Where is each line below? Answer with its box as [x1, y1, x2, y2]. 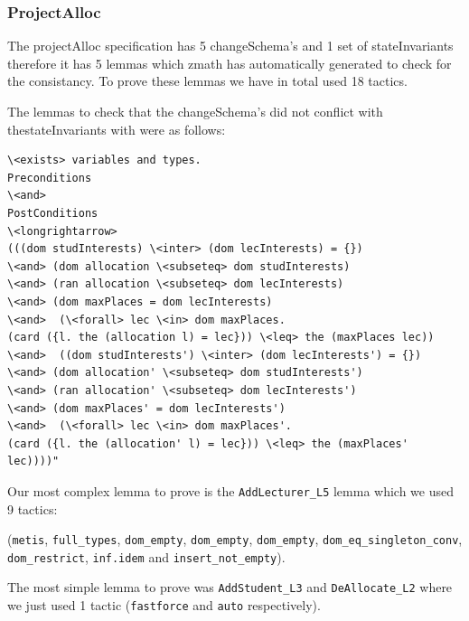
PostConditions [7, 206, 98, 220]
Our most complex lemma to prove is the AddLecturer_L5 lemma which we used [7, 481, 455, 500]
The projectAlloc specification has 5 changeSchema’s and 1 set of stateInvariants [7, 36, 454, 55]
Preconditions [7, 171, 92, 184]
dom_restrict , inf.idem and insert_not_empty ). [7, 547, 286, 566]
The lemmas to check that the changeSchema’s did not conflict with [7, 102, 383, 120]
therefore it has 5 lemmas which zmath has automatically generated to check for [7, 53, 452, 72]
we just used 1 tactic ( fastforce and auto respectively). [7, 596, 321, 615]
